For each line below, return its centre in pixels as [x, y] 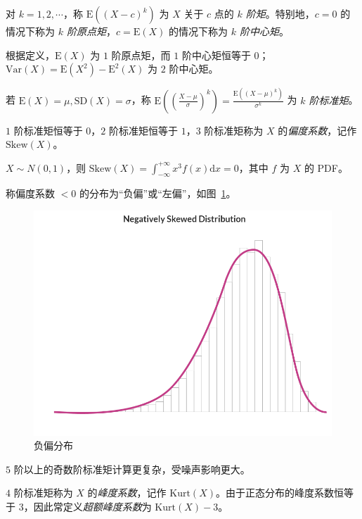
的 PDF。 [326, 167]
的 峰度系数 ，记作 [127, 493]
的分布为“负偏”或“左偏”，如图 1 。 [157, 193]
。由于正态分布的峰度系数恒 [279, 493]
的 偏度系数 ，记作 [317, 130]
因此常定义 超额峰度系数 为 [92, 506]
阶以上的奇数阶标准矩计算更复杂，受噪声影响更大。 [132, 469]
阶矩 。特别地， [280, 13]
